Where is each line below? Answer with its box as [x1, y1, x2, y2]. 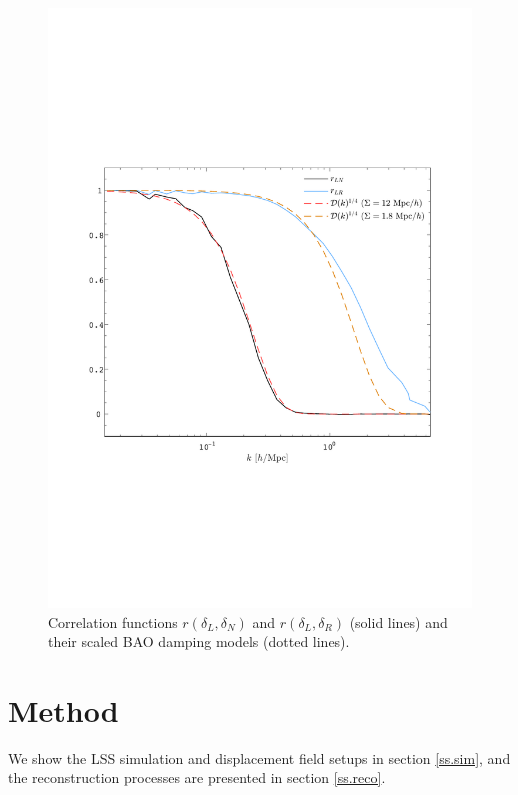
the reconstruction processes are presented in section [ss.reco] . [8, 767, 386, 788]
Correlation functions [48, 611, 178, 632]
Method [8, 689, 119, 730]
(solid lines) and [349, 611, 448, 632]
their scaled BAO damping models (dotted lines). [48, 631, 350, 652]
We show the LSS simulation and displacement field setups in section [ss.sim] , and [8, 747, 511, 768]
